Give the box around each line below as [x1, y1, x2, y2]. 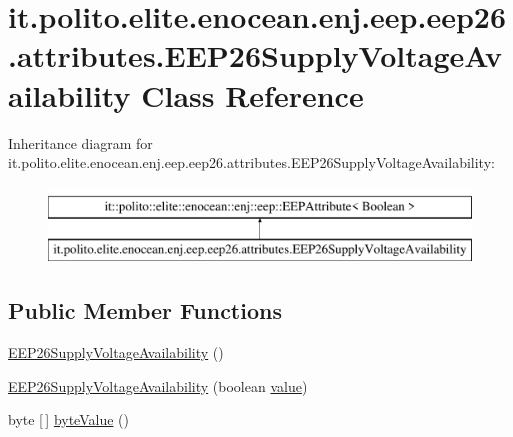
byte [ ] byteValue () [8, 409, 129, 430]
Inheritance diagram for [8, 132, 153, 153]
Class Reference [141, 74, 364, 115]
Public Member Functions [8, 295, 282, 326]
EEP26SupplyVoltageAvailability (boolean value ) [8, 375, 308, 396]
